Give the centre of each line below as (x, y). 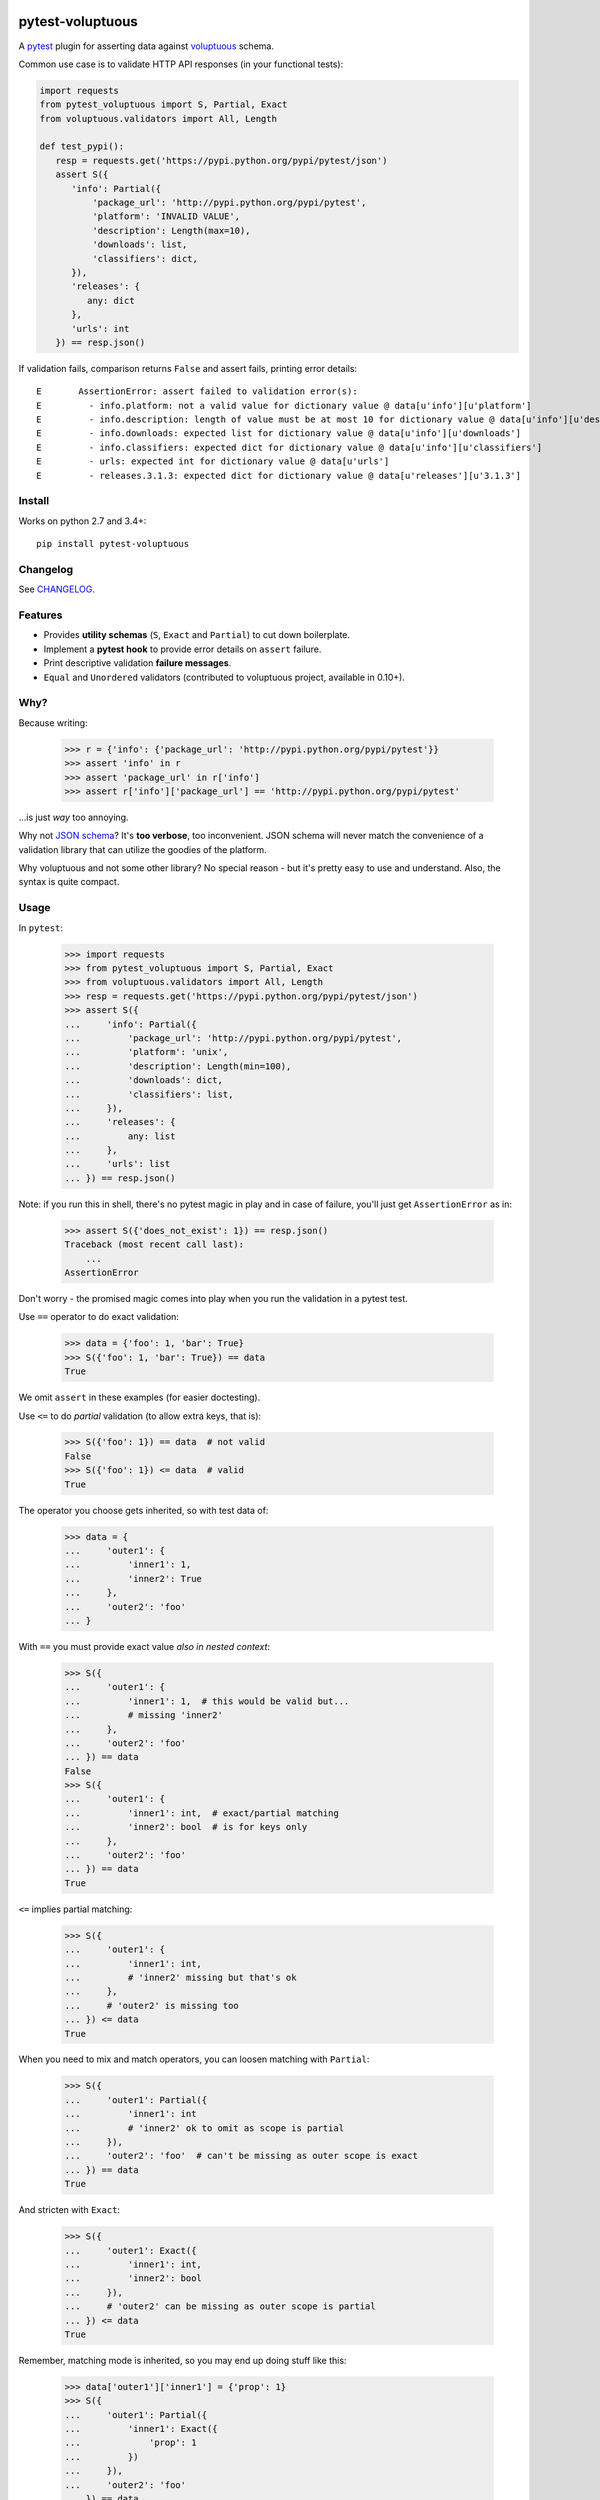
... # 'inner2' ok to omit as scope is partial (204, 2128)
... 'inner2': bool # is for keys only (186, 1827)
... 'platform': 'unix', (146, 1052)
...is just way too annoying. (73, 817)
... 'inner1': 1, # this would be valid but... (207, 1701)
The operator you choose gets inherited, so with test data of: (143, 1510)
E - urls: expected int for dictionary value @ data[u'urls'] (213, 461)
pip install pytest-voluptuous (113, 544)
